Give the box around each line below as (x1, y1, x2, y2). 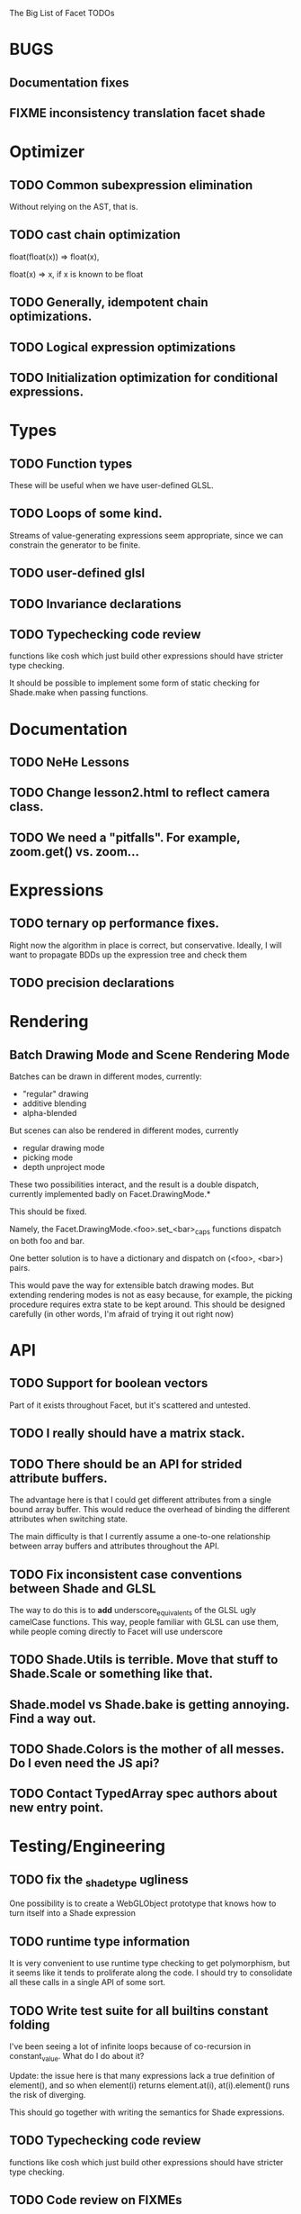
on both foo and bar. (9, 1235, 85, 1246)
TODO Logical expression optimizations (9, 340, 236, 355)
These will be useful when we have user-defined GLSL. (9, 479, 214, 490)
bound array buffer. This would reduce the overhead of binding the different (9, 1504, 290, 1515)
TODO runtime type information (9, 1934, 190, 1949)
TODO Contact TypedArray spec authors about (9, 1786, 278, 1801)
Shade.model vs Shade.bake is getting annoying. (9, 1697, 290, 1712)
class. (9, 799, 44, 814)
